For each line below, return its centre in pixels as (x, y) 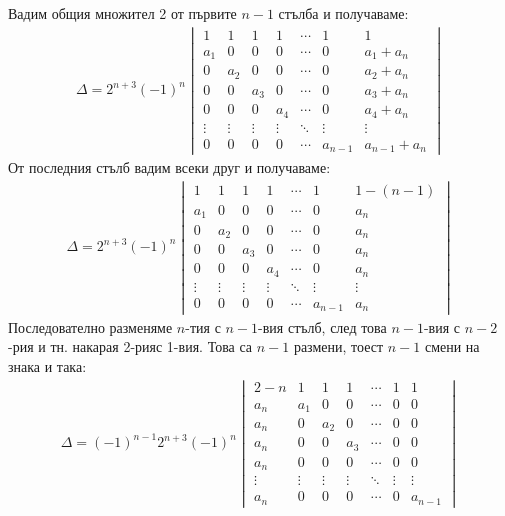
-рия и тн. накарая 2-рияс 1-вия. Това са (130, 346)
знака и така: (47, 365)
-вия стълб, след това (322, 326)
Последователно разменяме (90, 326)
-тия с (203, 326)
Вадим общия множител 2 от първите (122, 13)
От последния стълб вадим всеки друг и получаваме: (169, 167)
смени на (452, 346)
